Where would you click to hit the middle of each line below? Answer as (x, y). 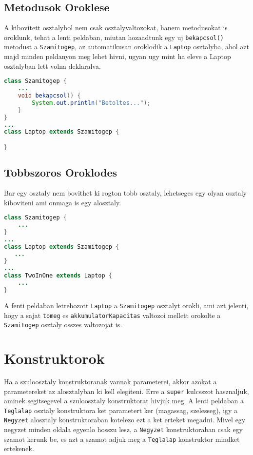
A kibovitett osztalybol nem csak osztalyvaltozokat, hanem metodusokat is (116, 28)
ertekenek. (19, 448)
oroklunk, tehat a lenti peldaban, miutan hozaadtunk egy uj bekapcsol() (114, 37)
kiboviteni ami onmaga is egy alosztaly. (63, 202)
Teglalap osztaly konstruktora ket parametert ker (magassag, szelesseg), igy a (121, 410)
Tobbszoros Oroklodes (61, 172)
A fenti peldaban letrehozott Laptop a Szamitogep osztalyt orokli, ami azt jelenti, (126, 305)
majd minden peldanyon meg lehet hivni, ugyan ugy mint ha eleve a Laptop (117, 56)
